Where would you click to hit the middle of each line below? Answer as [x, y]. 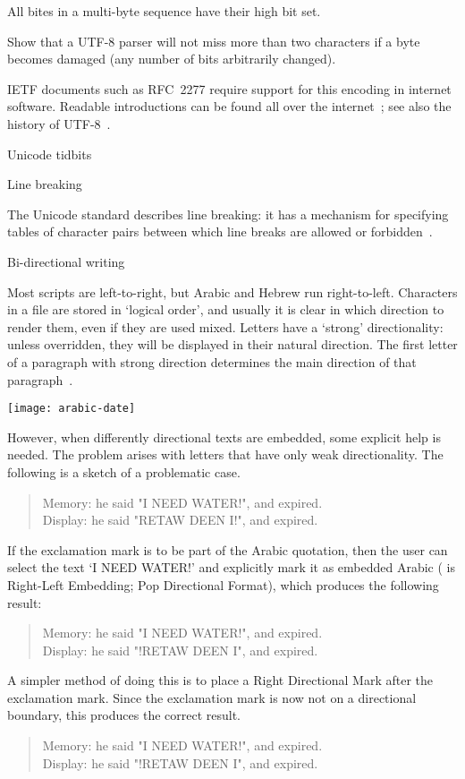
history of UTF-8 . [59, 123]
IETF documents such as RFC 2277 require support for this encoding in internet [229, 88]
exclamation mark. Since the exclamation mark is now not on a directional [212, 697]
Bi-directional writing [66, 261]
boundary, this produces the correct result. [124, 715]
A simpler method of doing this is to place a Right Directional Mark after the [220, 680]
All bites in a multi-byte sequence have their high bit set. [164, 11]
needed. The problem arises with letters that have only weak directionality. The [225, 454]
